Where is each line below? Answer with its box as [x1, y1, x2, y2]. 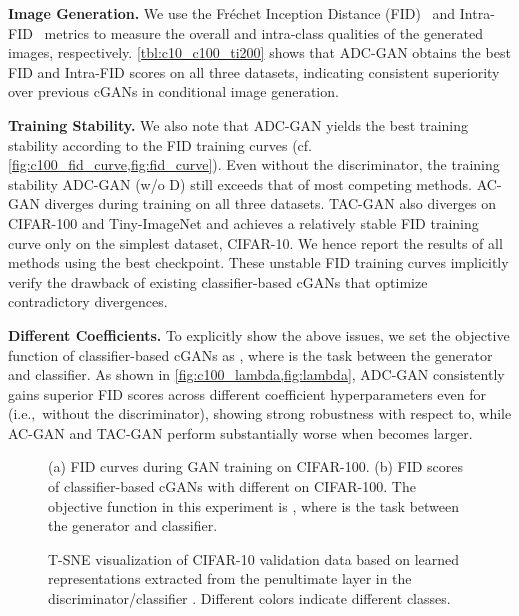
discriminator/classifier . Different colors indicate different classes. [48, 588, 451, 609]
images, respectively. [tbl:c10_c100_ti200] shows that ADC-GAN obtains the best [8, 42, 511, 63]
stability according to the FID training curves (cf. [8, 134, 313, 155]
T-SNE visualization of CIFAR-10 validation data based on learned [48, 548, 460, 569]
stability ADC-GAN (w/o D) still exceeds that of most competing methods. [8, 173, 473, 194]
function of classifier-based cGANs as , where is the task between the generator [8, 344, 493, 365]
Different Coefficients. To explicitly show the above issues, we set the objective [8, 324, 510, 345]
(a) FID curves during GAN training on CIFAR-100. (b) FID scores [48, 456, 464, 477]
